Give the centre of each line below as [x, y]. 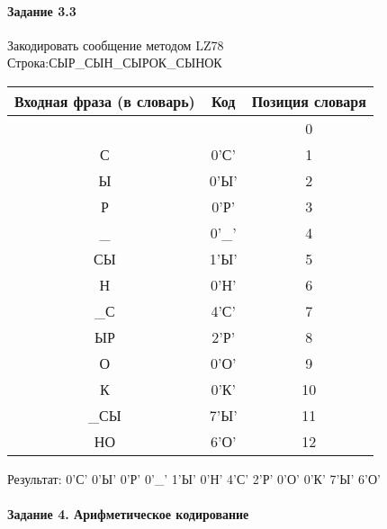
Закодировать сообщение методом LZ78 [116, 45]
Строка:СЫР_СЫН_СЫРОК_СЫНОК [115, 63]
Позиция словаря [309, 101]
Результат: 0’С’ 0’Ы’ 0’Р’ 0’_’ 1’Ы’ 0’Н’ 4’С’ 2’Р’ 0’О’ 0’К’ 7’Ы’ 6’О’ [194, 478]
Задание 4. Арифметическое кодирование [128, 514]
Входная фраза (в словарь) [105, 101]
